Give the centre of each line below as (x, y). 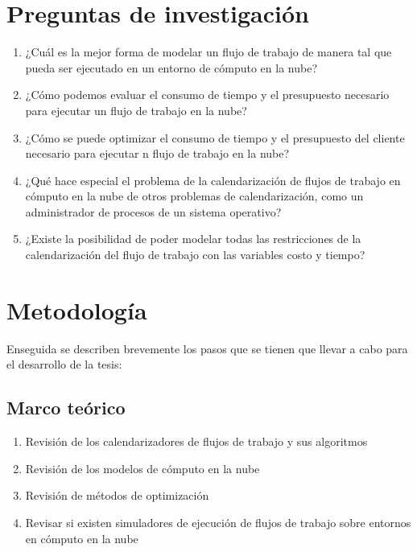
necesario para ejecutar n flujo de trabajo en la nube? (157, 153)
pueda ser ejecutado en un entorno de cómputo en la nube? (171, 67)
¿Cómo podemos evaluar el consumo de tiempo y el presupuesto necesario (207, 95)
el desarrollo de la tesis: (64, 364)
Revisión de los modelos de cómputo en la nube (142, 468)
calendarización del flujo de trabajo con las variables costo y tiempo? (195, 255)
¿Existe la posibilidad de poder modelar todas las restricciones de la (193, 239)
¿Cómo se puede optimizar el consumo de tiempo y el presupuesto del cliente (215, 137)
